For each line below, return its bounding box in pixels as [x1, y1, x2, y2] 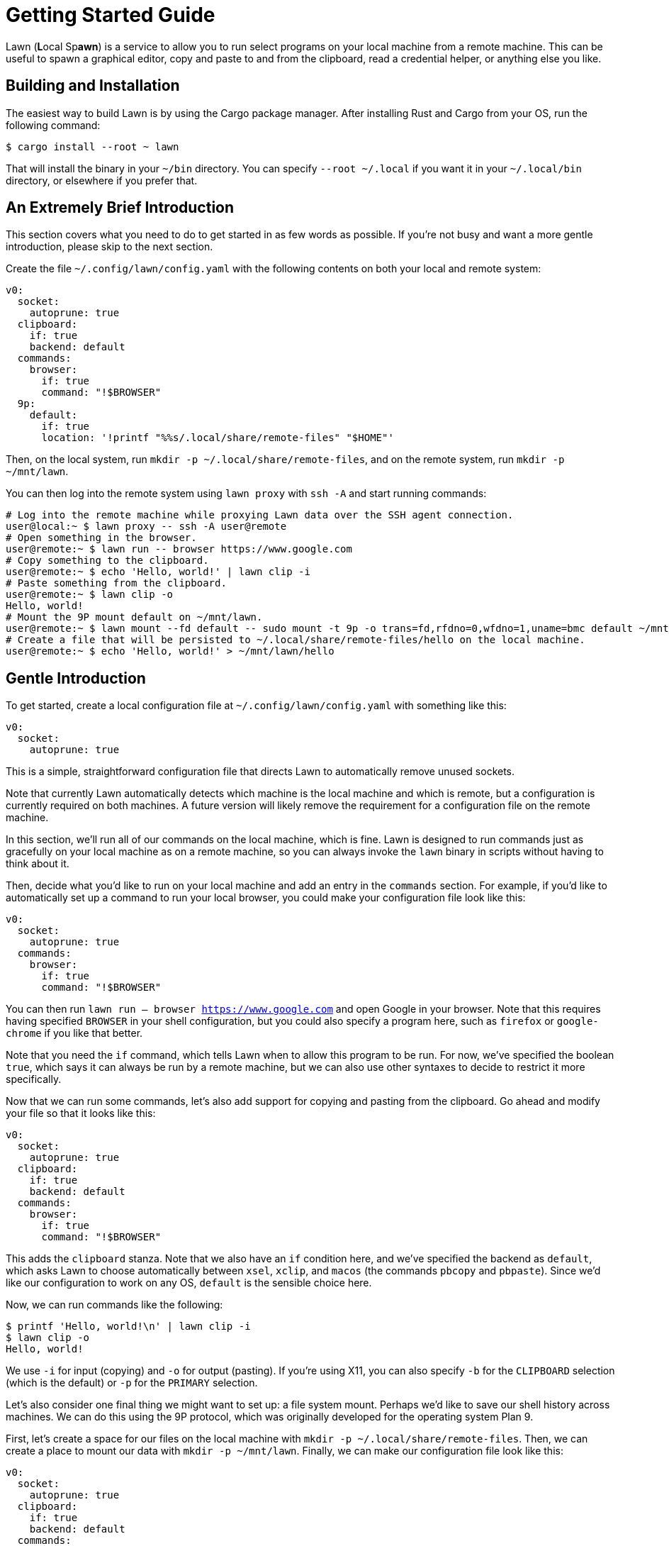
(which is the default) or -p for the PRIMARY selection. [6, 1377, 258, 1389]
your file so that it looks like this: [6, 1107, 156, 1120]
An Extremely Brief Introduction [6, 199, 235, 217]
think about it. [6, 857, 69, 870]
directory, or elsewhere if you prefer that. [6, 174, 198, 187]
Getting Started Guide [6, 3, 215, 27]
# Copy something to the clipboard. [6, 555, 209, 567]
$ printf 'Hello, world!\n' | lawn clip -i [6, 1320, 251, 1333]
